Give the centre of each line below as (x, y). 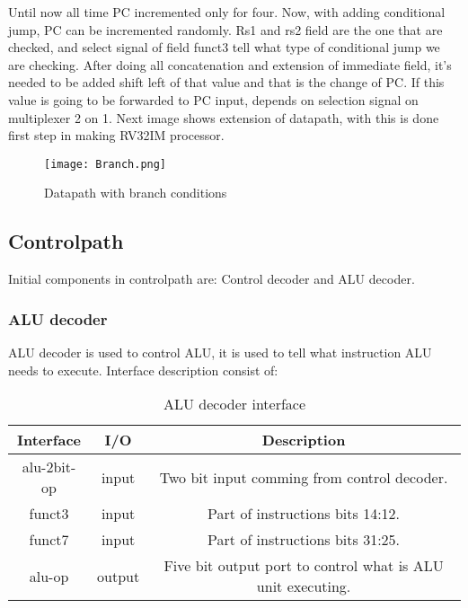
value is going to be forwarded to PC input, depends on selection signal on (213, 99)
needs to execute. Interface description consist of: (143, 370)
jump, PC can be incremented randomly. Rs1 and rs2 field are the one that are (225, 29)
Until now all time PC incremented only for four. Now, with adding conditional (227, 12)
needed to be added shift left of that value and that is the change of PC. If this (226, 82)
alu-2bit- (49, 467)
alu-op (49, 576)
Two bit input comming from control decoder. (304, 477)
